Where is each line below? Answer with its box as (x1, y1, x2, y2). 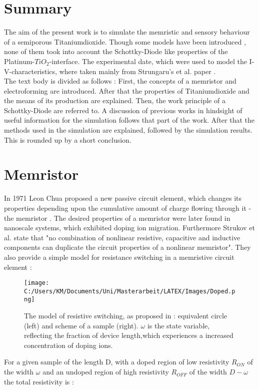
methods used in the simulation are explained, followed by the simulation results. (4, 125, 252, 135)
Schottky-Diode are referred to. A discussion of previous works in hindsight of (4, 105, 242, 115)
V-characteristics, (4, 66, 57, 76)
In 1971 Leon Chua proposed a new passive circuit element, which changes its (4, 193, 242, 203)
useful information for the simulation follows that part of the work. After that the (4, 115, 254, 125)
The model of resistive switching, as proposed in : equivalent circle (24, 310, 227, 321)
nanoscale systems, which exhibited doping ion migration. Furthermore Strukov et (4, 222, 255, 233)
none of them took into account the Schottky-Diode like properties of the (4, 46, 228, 57)
